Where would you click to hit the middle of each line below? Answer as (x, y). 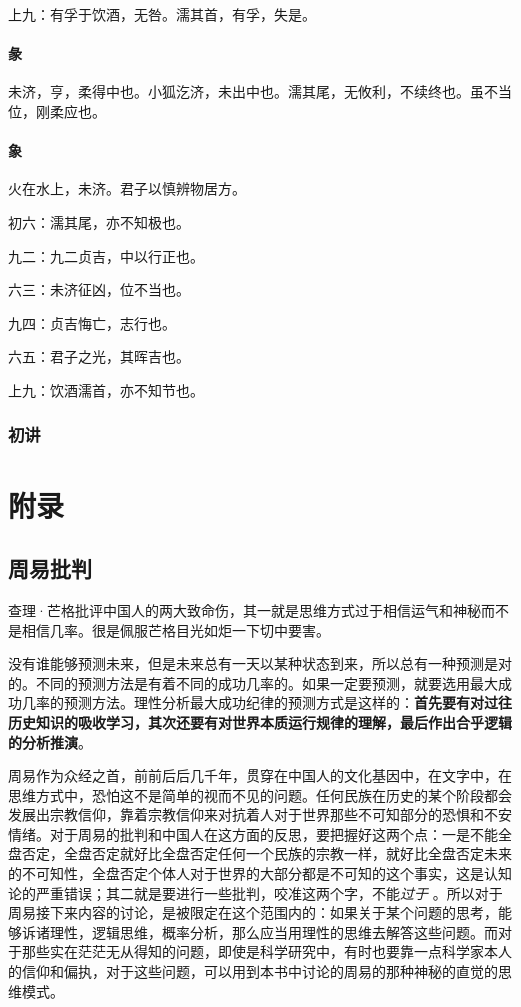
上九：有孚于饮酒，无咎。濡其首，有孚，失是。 (162, 14)
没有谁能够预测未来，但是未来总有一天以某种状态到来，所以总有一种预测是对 (260, 663)
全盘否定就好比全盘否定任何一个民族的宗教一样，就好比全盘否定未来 (287, 853)
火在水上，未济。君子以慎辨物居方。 (127, 188)
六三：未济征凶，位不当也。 (99, 289)
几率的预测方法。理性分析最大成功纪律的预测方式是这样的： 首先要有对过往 (266, 702)
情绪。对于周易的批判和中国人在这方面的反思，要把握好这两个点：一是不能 (253, 833)
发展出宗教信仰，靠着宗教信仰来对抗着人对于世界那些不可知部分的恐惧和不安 (260, 814)
